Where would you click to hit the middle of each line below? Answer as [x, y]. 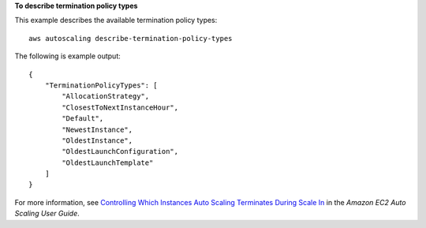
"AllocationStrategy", [106, 96]
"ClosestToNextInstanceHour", [120, 107]
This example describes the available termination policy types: [116, 21]
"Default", [83, 119]
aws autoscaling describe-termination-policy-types [131, 38]
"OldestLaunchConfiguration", [120, 151]
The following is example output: [68, 56]
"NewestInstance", [97, 129]
